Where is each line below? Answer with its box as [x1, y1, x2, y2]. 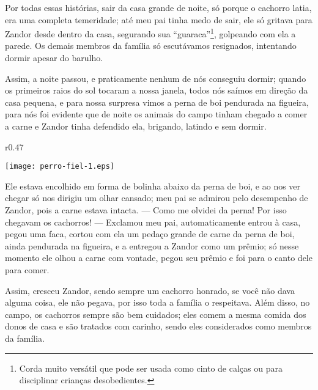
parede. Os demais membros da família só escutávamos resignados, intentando [5, 39, 297, 52]
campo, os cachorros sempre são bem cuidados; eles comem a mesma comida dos [5, 307, 306, 320]
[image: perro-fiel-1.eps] [5, 162, 114, 171]
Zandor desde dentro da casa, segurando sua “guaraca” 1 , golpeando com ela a [5, 26, 296, 40]
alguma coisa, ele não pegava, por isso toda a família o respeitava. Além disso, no [5, 296, 310, 309]
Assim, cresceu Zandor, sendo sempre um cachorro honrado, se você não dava [5, 284, 295, 296]
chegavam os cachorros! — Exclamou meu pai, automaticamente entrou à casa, [5, 215, 301, 228]
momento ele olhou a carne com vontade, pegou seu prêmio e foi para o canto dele [5, 251, 312, 264]
